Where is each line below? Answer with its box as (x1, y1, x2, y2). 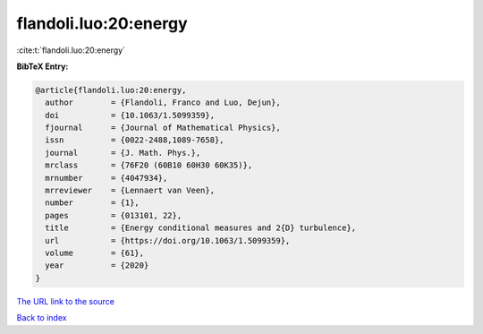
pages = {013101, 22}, (45, 210, 182, 220)
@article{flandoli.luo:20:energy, (35, 85, 187, 95)
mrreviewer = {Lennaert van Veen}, (45, 185, 215, 196)
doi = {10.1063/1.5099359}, (45, 110, 215, 120)
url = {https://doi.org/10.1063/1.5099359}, (45, 236, 291, 245)
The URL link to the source (16, 295, 115, 306)
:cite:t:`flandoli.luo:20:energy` (16, 45, 125, 56)
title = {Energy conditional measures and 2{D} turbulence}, (45, 223, 357, 233)
